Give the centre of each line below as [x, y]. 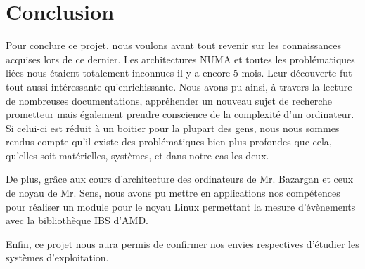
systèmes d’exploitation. [57, 257]
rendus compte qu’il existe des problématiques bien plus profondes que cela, [169, 142]
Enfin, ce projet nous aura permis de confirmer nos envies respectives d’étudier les [182, 243]
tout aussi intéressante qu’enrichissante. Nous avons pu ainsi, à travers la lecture [179, 86]
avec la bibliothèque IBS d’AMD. [77, 220]
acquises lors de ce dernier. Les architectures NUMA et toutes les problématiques [180, 59]
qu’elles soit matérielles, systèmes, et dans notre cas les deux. [137, 155]
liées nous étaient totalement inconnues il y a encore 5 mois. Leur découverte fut [179, 73]
